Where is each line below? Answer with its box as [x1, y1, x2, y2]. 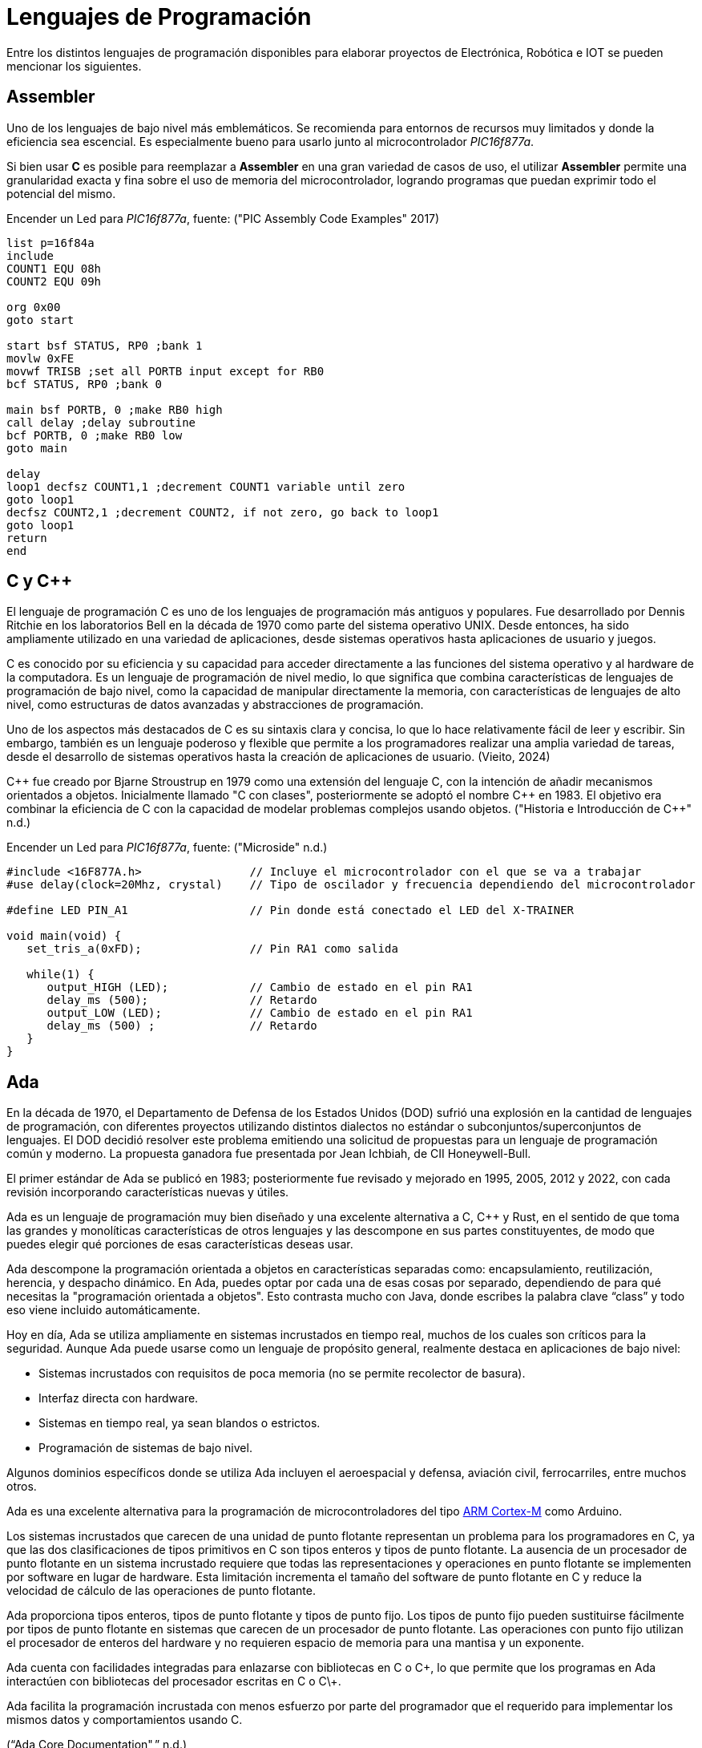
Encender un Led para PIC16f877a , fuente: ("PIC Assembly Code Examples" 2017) [6, 211, 440, 225]
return [6, 531, 47, 544]
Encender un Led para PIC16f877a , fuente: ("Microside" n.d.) [6, 840, 328, 855]
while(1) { [26, 968, 95, 981]
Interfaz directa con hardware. [38, 1391, 199, 1406]
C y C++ [6, 571, 73, 592]
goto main [6, 441, 67, 455]
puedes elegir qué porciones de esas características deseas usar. [6, 1237, 353, 1252]
